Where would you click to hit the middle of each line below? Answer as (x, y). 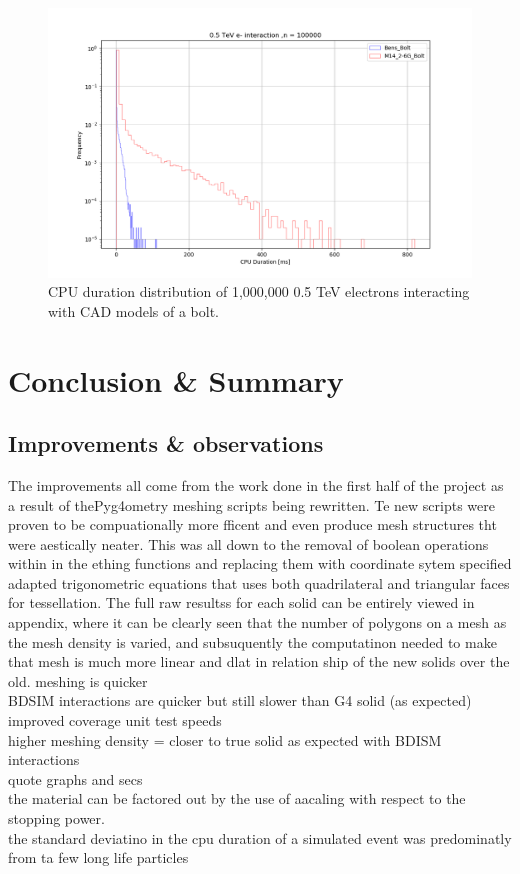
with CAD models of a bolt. (133, 310)
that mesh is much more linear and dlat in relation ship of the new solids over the (259, 661)
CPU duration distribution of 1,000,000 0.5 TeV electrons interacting (259, 291)
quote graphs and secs (75, 778)
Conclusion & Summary (176, 379)
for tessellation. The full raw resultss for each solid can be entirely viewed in (241, 602)
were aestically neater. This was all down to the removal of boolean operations (248, 543)
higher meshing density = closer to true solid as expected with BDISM (225, 739)
